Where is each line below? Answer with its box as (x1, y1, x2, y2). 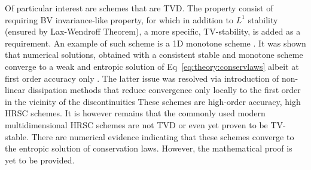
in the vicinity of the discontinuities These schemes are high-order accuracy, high (5, 95, 301, 107)
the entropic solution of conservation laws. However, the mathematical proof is (5, 142, 292, 154)
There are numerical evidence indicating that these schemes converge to (31, 130, 294, 143)
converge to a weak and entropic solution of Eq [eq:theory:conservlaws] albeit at (5, 60, 299, 72)
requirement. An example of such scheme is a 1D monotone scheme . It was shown (5, 36, 306, 49)
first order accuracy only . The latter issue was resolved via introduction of (5, 72, 279, 84)
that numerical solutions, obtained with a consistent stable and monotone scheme (5, 48, 303, 61)
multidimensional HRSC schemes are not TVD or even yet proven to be (5, 118, 268, 131)
